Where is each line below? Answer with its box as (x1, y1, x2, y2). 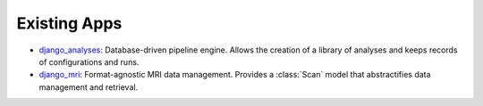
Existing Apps (16, 13, 123, 33)
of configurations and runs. (38, 56, 140, 67)
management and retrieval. (38, 81, 139, 93)
